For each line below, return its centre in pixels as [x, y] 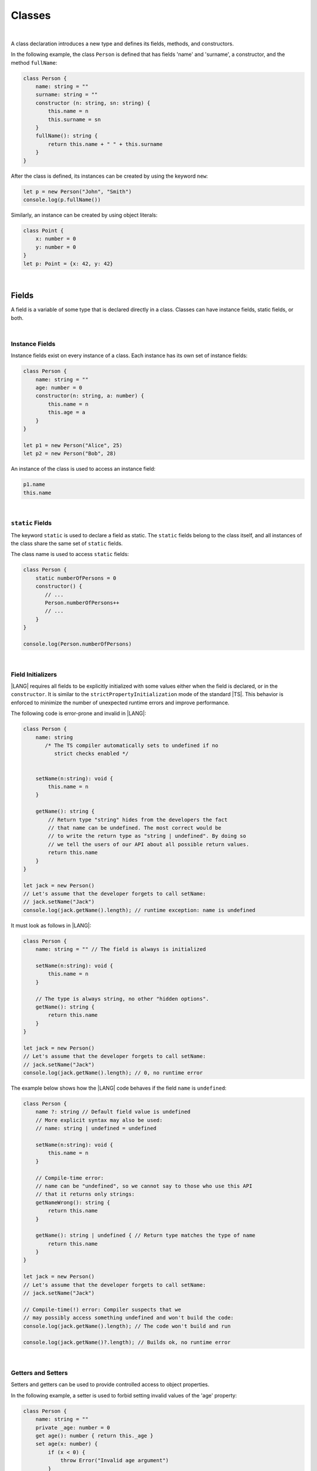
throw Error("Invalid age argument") [114, 1460]
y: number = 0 [56, 247]
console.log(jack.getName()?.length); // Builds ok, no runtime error [127, 1342]
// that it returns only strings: [85, 1194]
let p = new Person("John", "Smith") [77, 192]
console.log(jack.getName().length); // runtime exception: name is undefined [139, 910]
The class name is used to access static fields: [70, 554]
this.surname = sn [74, 119]
